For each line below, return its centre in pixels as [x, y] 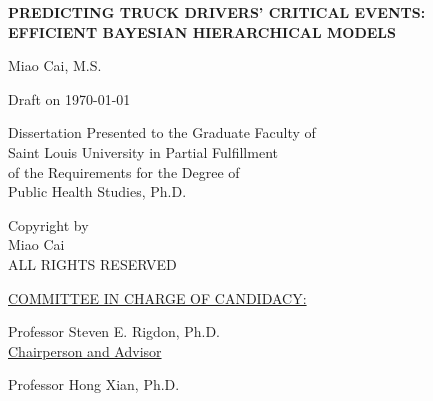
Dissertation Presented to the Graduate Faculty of [162, 132]
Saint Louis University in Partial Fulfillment [143, 151]
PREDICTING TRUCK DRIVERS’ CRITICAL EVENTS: [217, 12]
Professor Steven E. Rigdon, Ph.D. [114, 331]
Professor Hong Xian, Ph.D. [94, 384]
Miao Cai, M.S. [55, 65]
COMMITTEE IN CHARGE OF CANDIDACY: [157, 297]
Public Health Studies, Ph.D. [97, 191]
